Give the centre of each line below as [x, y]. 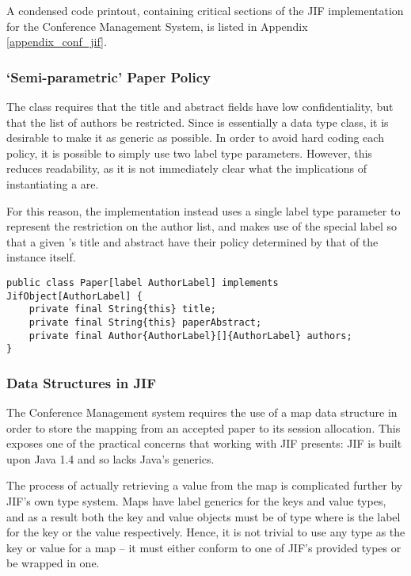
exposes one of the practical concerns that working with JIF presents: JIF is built [204, 443]
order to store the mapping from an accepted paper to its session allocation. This [204, 427]
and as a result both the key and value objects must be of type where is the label [204, 516]
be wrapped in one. [53, 563]
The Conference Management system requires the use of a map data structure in [202, 412]
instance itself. [41, 257]
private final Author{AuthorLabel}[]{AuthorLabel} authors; [190, 336]
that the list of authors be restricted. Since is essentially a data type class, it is [198, 122]
